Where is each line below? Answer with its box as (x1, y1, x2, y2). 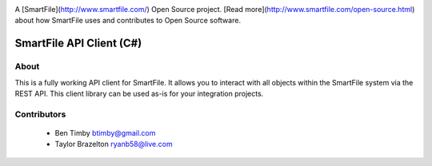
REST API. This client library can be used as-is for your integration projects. (14, 89, 264, 98)
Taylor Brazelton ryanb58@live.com (54, 140, 173, 149)
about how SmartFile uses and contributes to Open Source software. (14, 16, 242, 26)
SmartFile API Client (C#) (14, 37, 142, 50)
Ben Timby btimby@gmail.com (54, 128, 156, 137)
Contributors (14, 109, 66, 120)
